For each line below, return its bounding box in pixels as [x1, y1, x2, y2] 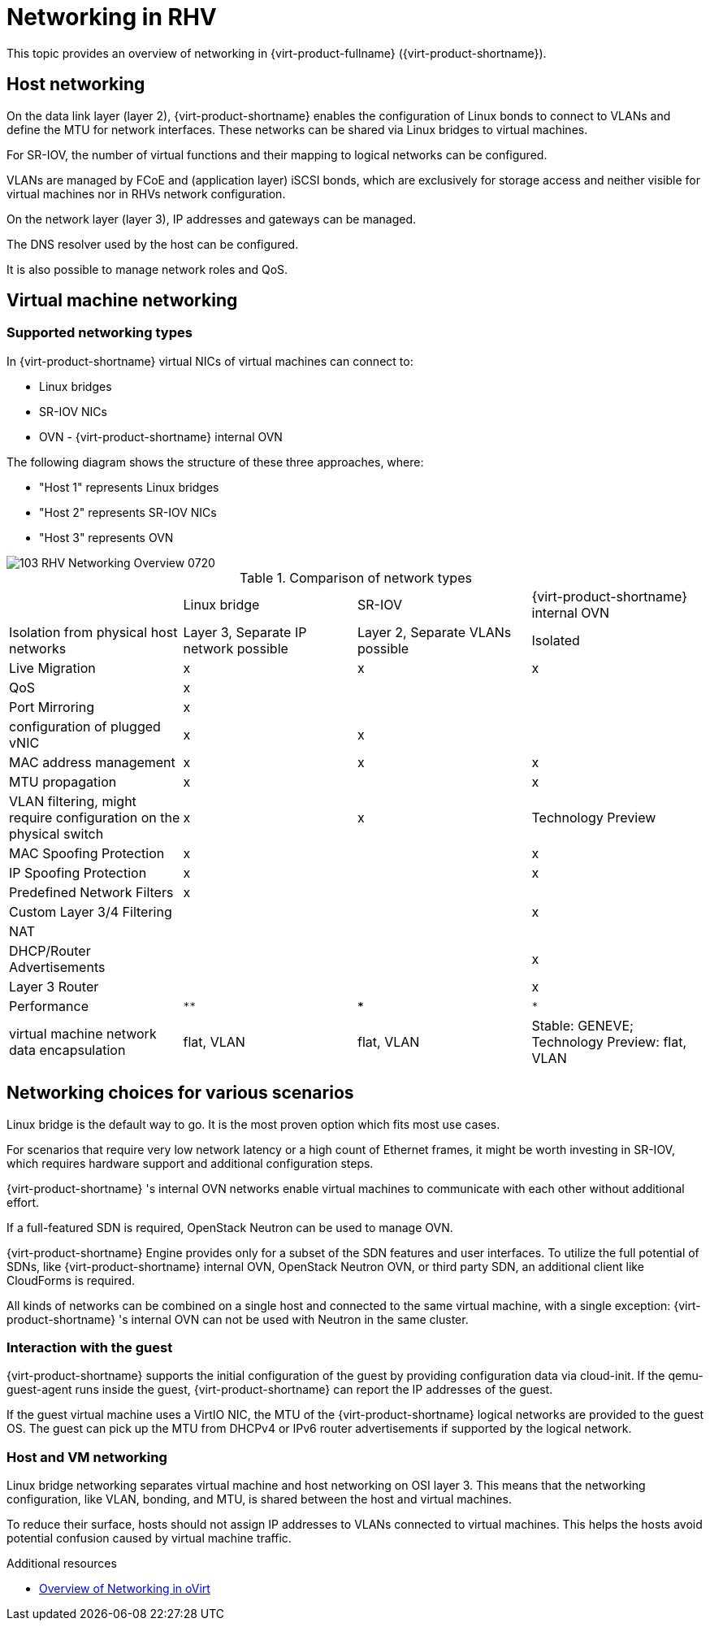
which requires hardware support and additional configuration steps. [6, 1156, 374, 1170]
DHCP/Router [9, 942, 91, 959]
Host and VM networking [6, 1448, 167, 1465]
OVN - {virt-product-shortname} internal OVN [39, 429, 283, 444]
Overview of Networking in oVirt [39, 1581, 210, 1596]
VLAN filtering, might [9, 792, 136, 809]
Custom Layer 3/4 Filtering [9, 903, 172, 920]
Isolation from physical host [9, 623, 178, 640]
